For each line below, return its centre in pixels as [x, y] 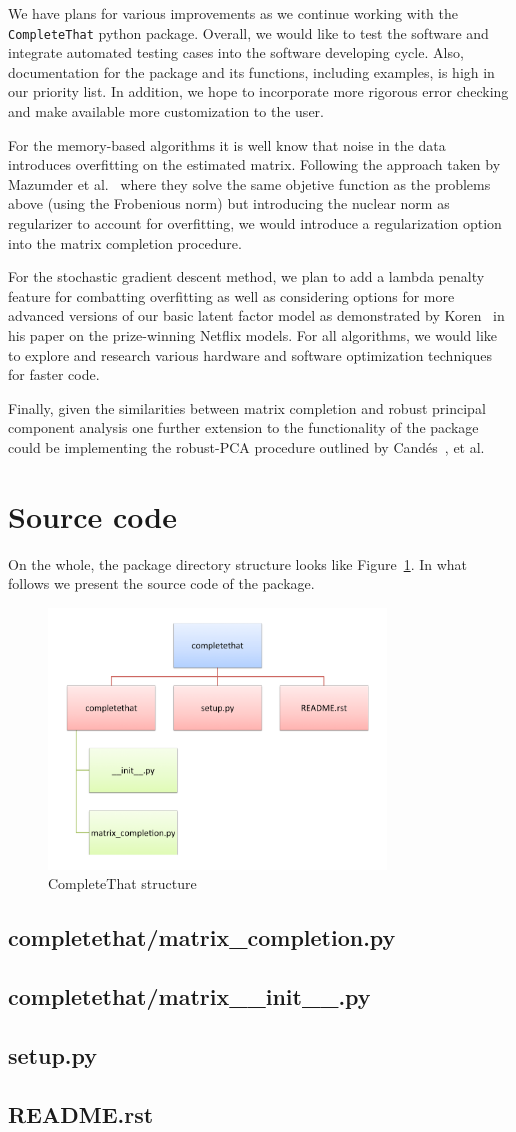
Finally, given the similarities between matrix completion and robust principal [247, 407]
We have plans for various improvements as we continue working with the [233, 13]
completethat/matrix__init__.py [189, 996]
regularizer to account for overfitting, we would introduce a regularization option [255, 223]
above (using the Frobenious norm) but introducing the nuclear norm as [229, 203]
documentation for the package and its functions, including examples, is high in [251, 71]
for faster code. [54, 374]
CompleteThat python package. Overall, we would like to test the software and [248, 32]
